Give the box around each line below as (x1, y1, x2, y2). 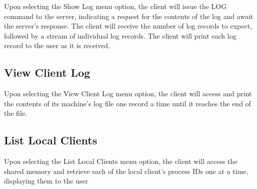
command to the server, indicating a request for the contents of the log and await (4, 11, 253, 21)
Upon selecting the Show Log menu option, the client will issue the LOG (4, 1, 227, 11)
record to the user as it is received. (4, 40, 110, 51)
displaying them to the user (4, 175, 88, 186)
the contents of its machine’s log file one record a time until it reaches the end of (4, 98, 251, 108)
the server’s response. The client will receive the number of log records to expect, (4, 21, 252, 31)
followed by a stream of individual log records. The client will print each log (4, 30, 236, 41)
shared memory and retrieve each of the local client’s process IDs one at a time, (4, 165, 248, 176)
